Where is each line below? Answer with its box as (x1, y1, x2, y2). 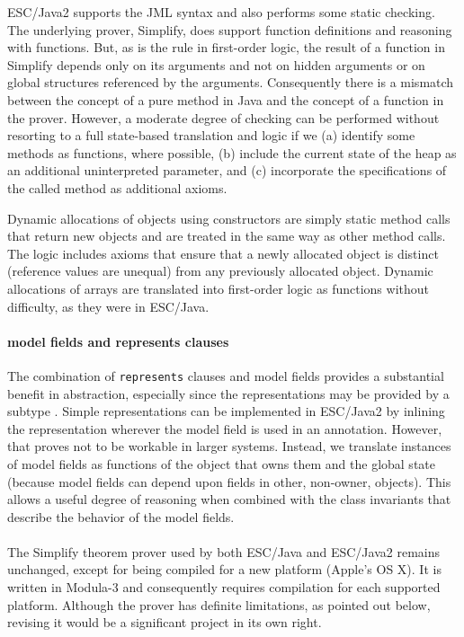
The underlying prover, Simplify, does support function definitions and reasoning (7, 20, 452, 39)
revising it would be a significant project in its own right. (7, 613, 322, 632)
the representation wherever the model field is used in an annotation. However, (7, 419, 442, 438)
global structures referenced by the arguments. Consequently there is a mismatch (7, 73, 454, 92)
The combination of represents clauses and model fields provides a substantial (7, 366, 444, 385)
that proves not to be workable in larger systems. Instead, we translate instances (7, 437, 451, 456)
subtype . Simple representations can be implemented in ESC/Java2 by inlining (7, 402, 445, 420)
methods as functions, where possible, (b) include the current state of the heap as (7, 143, 457, 162)
